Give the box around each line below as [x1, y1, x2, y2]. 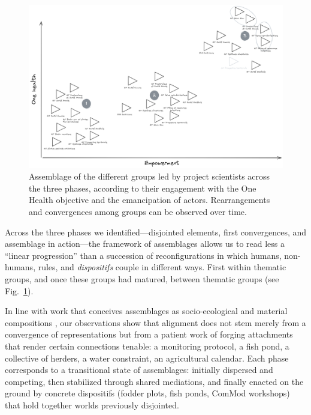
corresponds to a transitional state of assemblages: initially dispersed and [5, 363, 273, 376]
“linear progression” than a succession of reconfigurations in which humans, [5, 249, 282, 261]
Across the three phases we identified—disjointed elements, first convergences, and [5, 225, 307, 238]
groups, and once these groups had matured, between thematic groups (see [5, 272, 279, 285]
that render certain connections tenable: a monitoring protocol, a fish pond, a [5, 339, 289, 352]
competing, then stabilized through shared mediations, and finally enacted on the [5, 375, 304, 387]
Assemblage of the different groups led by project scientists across [29, 170, 270, 183]
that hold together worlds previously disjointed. [5, 398, 179, 411]
